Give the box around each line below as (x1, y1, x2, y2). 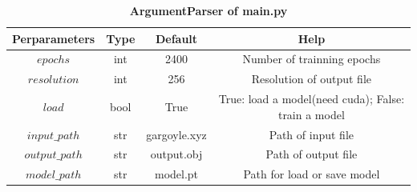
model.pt (154, 166, 199, 182)
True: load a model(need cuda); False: (218, 90, 405, 107)
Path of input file (269, 126, 354, 142)
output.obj (150, 146, 203, 162)
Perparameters (12, 30, 95, 46)
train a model (277, 106, 345, 122)
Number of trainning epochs (242, 50, 381, 67)
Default (155, 30, 198, 46)
